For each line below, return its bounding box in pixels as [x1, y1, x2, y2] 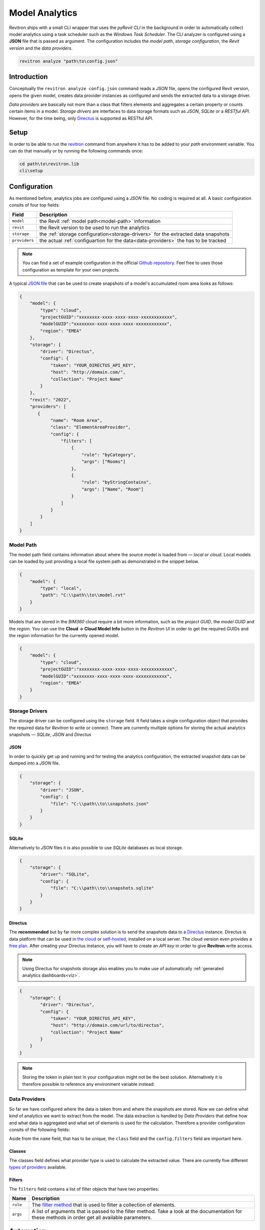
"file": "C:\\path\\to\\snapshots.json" [50, 801, 149, 806]
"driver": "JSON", [40, 787, 84, 793]
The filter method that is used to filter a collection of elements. [31, 1201, 176, 1208]
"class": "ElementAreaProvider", [50, 425, 131, 430]
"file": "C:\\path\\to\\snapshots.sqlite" [50, 886, 154, 891]
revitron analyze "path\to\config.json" [19, 58, 118, 64]
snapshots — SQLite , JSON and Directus [9, 732, 92, 738]
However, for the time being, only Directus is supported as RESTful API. [9, 115, 154, 121]
